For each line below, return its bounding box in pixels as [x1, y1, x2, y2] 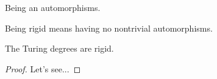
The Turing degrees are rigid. [5, 42, 114, 55]
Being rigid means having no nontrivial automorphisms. [5, 21, 213, 34]
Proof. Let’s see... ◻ [5, 62, 81, 75]
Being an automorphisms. [5, 1, 101, 13]
